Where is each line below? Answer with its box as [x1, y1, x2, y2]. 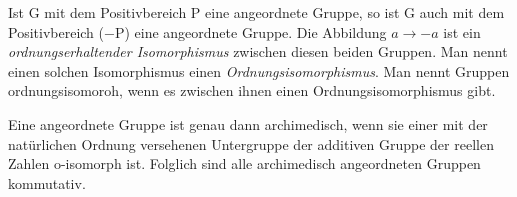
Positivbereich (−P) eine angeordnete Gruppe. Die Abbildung [8, 21, 387, 42]
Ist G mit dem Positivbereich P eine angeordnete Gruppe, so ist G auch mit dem [8, 2, 505, 22]
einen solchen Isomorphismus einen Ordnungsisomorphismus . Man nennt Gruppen [8, 60, 510, 81]
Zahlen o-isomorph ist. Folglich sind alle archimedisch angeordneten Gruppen [8, 153, 481, 174]
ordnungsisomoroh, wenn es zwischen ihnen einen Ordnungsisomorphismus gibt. [8, 80, 496, 101]
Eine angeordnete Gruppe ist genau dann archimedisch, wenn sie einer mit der [8, 113, 488, 134]
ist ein [443, 21, 481, 42]
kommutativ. [8, 172, 86, 193]
